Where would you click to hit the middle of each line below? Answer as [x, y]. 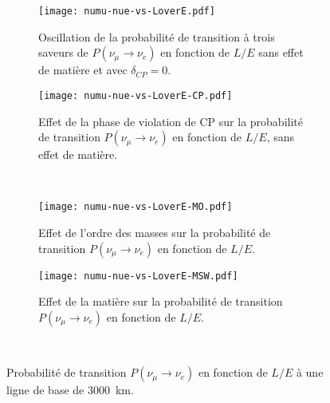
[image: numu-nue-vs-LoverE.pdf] [127, 11]
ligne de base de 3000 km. [70, 390]
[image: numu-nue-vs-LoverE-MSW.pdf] [138, 276]
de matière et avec [83, 70]
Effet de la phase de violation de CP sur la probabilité [171, 121]
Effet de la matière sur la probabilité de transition [161, 301]
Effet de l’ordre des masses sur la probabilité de [155, 232]
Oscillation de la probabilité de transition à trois [157, 36]
